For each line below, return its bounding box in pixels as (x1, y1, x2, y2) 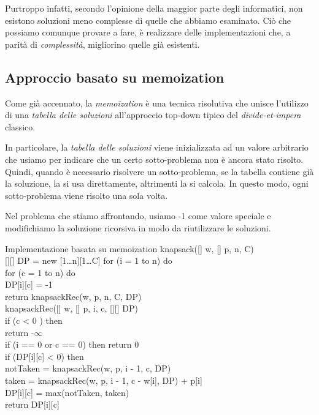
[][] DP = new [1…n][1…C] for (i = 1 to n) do (5, 254, 172, 267)
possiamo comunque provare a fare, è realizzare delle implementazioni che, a (5, 26, 291, 39)
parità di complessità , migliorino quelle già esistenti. (5, 37, 200, 50)
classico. (5, 120, 36, 133)
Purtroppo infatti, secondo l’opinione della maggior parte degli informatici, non (5, 2, 303, 14)
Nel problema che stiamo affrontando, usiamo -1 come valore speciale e (5, 209, 271, 222)
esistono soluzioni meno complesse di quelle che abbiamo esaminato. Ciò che (5, 13, 291, 26)
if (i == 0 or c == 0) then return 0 (5, 338, 139, 351)
